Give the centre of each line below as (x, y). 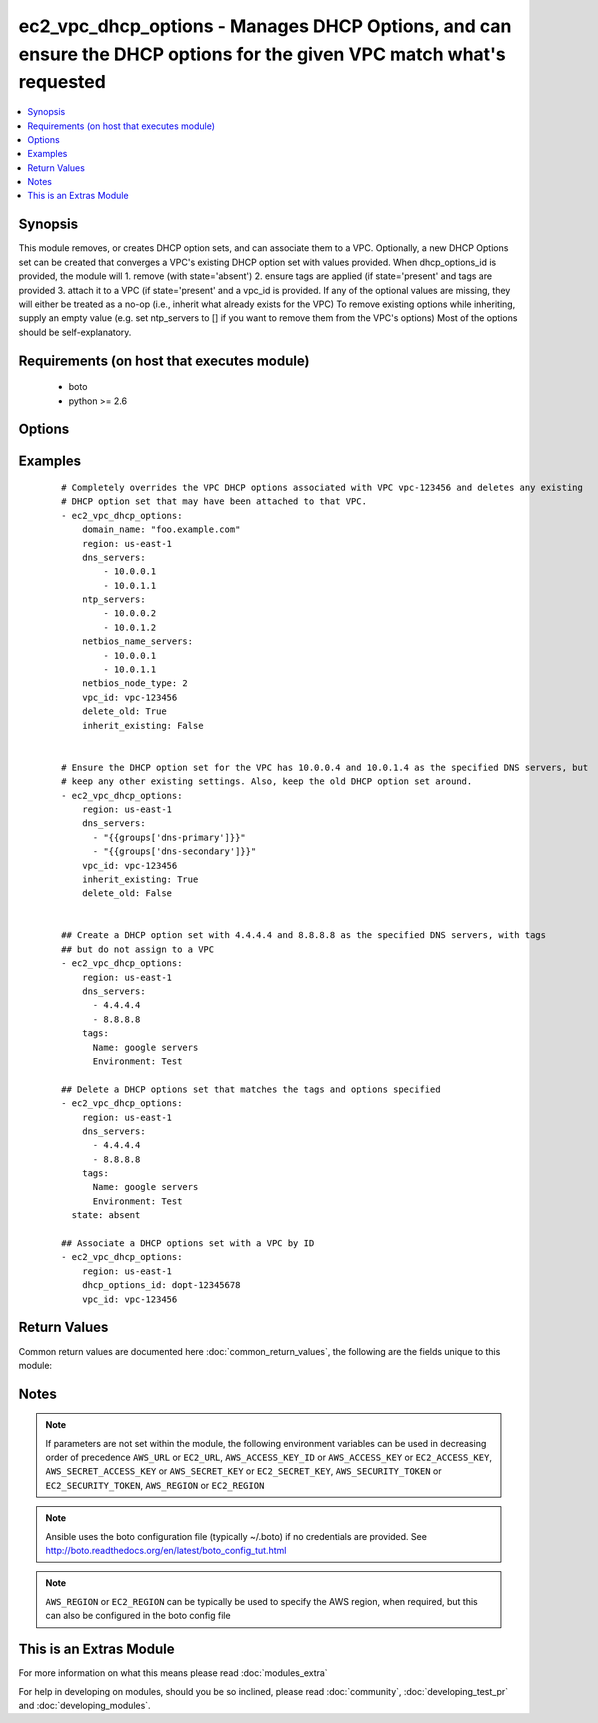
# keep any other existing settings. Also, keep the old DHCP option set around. (267, 781)
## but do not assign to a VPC (138, 949)
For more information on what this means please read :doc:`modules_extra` (173, 1673)
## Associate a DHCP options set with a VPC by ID (188, 1243)
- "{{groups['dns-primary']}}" (169, 837)
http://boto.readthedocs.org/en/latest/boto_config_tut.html (166, 1551)
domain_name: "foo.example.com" (161, 529)
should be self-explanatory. (75, 332)
